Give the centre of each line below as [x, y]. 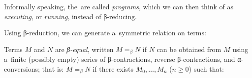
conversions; [22, 68]
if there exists [113, 68]
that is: [53, 68]
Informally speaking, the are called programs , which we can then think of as [119, 6]
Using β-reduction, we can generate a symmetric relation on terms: [105, 33]
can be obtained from [189, 49]
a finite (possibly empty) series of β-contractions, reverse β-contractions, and [120, 59]
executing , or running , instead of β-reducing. [71, 16]
